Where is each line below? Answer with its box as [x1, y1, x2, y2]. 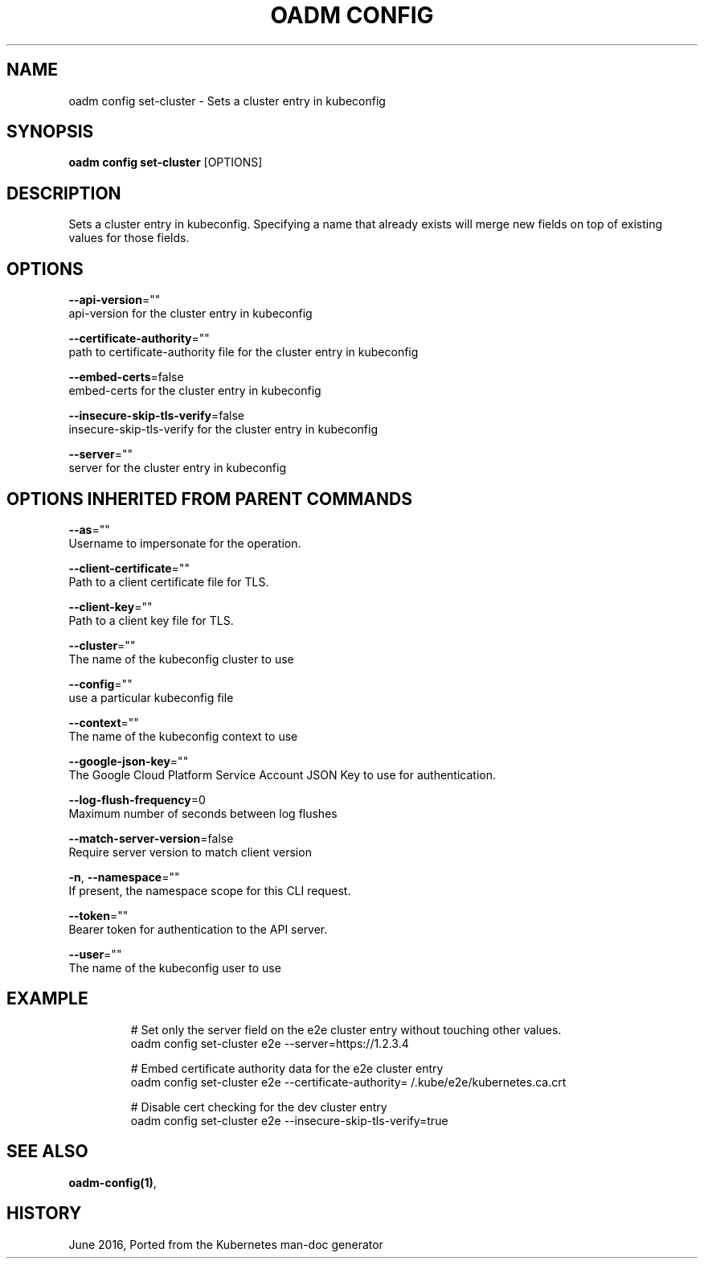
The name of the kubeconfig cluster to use [68, 651, 294, 666]
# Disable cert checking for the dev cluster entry [130, 1099, 387, 1114]
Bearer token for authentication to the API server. [68, 922, 328, 936]
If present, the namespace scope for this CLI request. [68, 883, 351, 897]
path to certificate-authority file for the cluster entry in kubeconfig [68, 345, 419, 359]
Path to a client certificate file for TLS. [68, 574, 269, 589]
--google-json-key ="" [68, 754, 189, 768]
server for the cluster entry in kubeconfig [68, 461, 287, 475]
